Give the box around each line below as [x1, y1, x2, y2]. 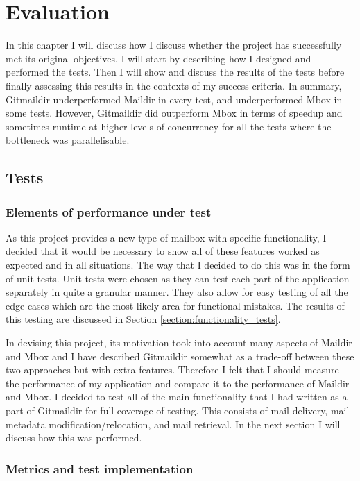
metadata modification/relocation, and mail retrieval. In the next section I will [6, 416, 341, 431]
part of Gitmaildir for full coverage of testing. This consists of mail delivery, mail [6, 403, 350, 417]
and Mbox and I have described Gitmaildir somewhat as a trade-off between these [6, 348, 354, 363]
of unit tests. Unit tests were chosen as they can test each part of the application [6, 271, 350, 285]
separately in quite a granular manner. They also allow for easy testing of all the [6, 285, 348, 299]
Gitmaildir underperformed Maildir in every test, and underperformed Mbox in [6, 92, 343, 106]
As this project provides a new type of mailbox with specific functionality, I [6, 230, 327, 244]
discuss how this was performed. [6, 430, 142, 445]
